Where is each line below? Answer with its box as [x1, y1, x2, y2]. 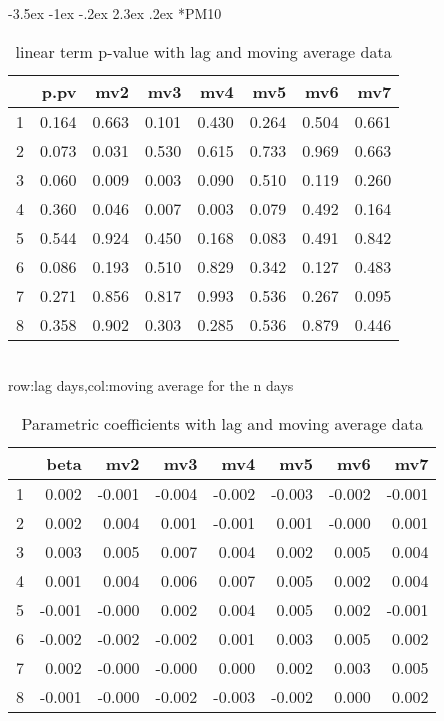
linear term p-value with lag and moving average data [15, 39, 392, 63]
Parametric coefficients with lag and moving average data [21, 411, 423, 435]
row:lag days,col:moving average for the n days [8, 375, 294, 396]
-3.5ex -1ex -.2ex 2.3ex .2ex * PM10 [8, 3, 222, 23]
